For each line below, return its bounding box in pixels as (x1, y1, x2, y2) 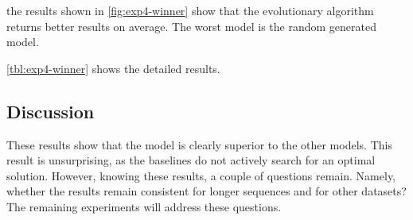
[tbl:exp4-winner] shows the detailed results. (6, 60, 220, 76)
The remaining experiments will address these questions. (6, 198, 282, 214)
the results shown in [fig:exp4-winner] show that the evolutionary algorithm (6, 2, 374, 18)
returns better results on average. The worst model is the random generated (6, 17, 376, 34)
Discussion (6, 98, 95, 123)
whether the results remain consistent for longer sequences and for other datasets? (6, 183, 407, 199)
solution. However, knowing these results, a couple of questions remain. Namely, (6, 167, 396, 183)
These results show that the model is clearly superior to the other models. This (6, 136, 392, 152)
